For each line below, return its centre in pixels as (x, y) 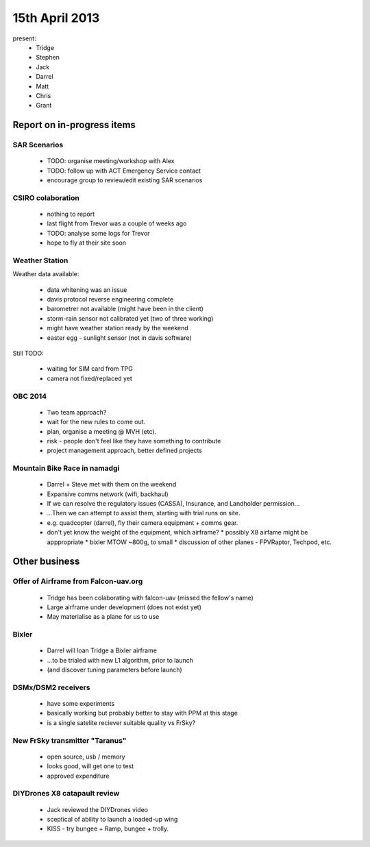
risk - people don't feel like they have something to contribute (134, 441)
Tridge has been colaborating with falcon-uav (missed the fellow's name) (150, 598)
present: (25, 38)
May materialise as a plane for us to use (103, 617)
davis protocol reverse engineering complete (110, 299)
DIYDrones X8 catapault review (66, 794)
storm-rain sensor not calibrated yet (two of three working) (130, 318)
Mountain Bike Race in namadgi (66, 468)
